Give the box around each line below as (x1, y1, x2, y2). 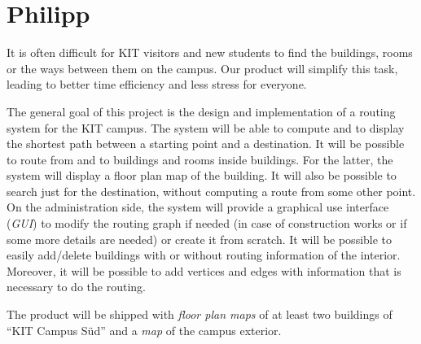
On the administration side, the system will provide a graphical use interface (7, 198, 389, 216)
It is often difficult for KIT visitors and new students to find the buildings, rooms (7, 44, 413, 61)
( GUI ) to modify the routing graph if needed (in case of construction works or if (7, 215, 407, 232)
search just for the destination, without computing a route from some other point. (7, 182, 416, 199)
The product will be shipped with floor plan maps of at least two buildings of (7, 306, 392, 323)
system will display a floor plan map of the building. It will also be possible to (7, 167, 397, 184)
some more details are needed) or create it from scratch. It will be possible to (7, 230, 392, 247)
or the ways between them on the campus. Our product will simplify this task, (7, 59, 398, 76)
